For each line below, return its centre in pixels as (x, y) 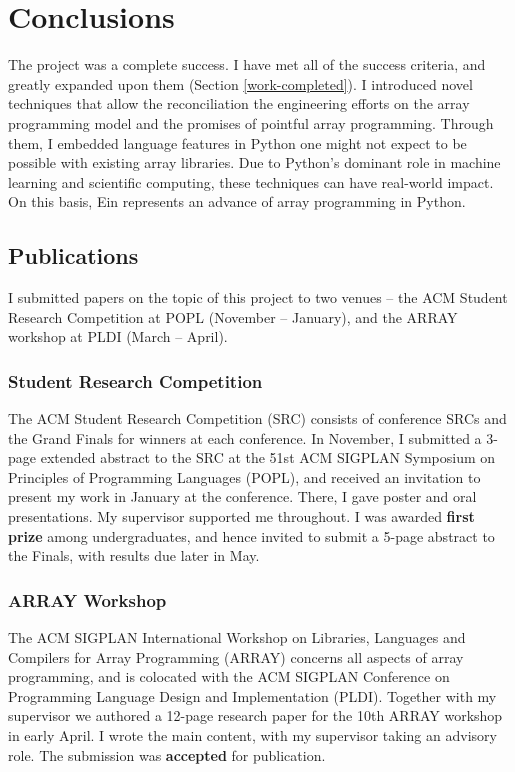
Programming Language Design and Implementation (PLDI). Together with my (252, 695)
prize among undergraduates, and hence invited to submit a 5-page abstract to (251, 535)
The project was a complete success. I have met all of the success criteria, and (247, 64)
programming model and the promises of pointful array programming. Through (251, 122)
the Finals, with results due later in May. (134, 555)
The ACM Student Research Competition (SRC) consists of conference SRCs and (257, 418)
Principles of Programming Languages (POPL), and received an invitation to (244, 476)
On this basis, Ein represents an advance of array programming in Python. (237, 201)
